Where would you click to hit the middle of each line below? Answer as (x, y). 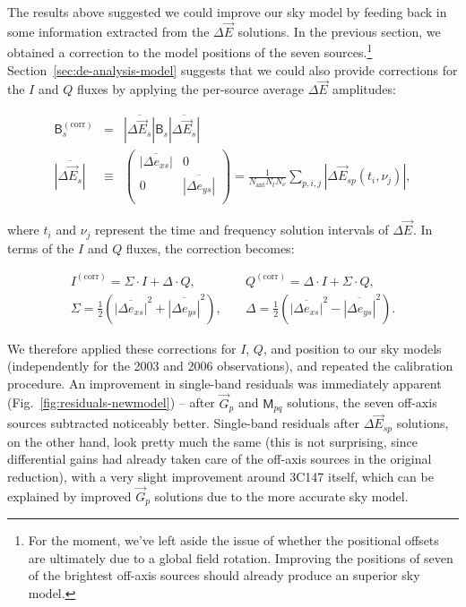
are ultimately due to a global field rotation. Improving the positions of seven (241, 557)
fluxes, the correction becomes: (210, 248)
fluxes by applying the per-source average (190, 89)
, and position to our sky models (352, 348)
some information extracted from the (108, 31)
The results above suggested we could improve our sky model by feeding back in (227, 12)
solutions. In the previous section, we (339, 31)
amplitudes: (364, 89)
